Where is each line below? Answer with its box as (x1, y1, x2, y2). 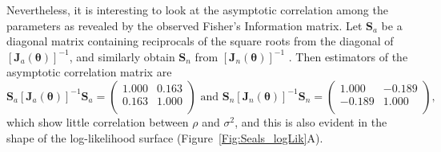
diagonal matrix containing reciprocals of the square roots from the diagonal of (6, 33, 394, 49)
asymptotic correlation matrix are (6, 64, 172, 80)
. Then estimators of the (288, 48, 408, 64)
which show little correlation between (6, 113, 189, 130)
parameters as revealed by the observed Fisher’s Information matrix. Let (6, 17, 363, 33)
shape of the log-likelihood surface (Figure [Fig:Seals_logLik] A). (6, 129, 323, 146)
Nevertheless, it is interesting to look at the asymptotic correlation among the (6, 2, 388, 18)
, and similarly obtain (69, 48, 175, 64)
